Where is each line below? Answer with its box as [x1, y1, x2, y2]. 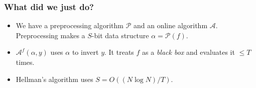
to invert [72, 47, 99, 57]
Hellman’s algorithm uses [16, 73, 93, 84]
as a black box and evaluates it [142, 47, 235, 57]
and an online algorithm [133, 20, 208, 31]
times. [16, 57, 35, 67]
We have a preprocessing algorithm [16, 20, 123, 31]
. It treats [104, 47, 134, 57]
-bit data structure [91, 30, 149, 40]
